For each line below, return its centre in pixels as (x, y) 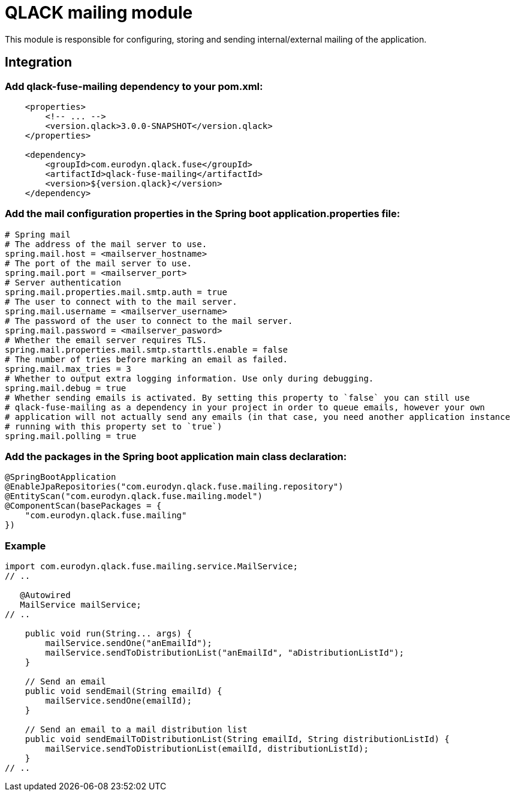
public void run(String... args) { (108, 634)
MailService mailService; (81, 605)
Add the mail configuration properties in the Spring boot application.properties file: (203, 214)
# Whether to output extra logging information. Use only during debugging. (189, 378)
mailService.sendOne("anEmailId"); (129, 643)
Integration (39, 62)
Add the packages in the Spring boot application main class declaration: (176, 457)
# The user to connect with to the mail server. (121, 301)
